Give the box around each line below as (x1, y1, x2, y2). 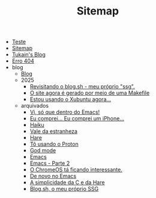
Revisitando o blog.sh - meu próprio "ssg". (29, 83, 135, 90)
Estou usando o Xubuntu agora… (29, 96, 112, 103)
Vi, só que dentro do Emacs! (29, 108, 100, 116)
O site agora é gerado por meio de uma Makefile (29, 89, 150, 97)
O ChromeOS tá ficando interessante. (29, 166, 123, 173)
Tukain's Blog (11, 51, 46, 58)
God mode (29, 147, 56, 154)
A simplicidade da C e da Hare (29, 179, 105, 186)
